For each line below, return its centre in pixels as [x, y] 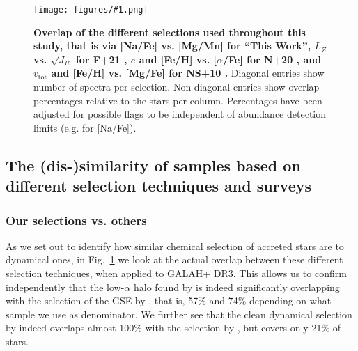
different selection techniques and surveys [159, 186]
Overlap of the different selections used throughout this [170, 32]
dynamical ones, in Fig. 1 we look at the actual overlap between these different [174, 259]
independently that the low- [65, 287]
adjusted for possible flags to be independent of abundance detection [180, 114]
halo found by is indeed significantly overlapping [236, 287]
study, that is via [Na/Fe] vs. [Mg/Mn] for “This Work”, [172, 46]
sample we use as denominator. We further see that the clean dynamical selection [179, 314]
